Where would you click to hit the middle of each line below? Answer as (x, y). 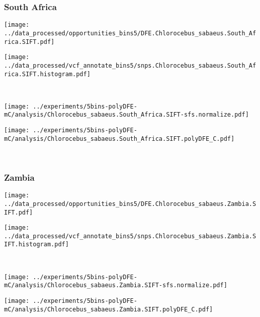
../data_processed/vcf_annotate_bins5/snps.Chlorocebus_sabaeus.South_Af (130, 65)
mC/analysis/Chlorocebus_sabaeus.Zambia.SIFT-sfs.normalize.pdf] (116, 285)
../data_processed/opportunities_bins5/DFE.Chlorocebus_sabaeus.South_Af (130, 33)
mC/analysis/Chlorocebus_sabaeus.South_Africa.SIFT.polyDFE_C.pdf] (119, 139)
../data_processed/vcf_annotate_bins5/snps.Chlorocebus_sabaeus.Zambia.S (130, 236)
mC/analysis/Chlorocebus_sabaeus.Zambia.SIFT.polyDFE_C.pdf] (109, 309)
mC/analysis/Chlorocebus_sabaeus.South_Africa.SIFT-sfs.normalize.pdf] (126, 115)
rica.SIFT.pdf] (29, 42)
